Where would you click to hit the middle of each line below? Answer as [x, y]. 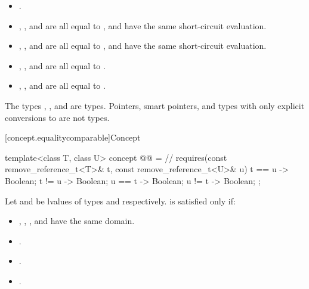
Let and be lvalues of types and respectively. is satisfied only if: [120, 201]
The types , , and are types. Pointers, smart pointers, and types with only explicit [155, 105]
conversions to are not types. [57, 117]
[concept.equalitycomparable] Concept [73, 137]
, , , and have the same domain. [77, 221]
